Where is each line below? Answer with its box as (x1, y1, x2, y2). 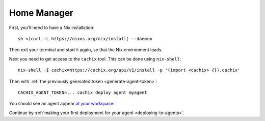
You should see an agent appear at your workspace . (9, 101, 115, 107)
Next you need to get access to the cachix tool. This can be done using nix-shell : (9, 56, 181, 61)
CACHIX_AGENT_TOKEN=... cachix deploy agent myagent (18, 90, 147, 95)
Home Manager (9, 7, 74, 18)
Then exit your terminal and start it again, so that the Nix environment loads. (9, 47, 163, 53)
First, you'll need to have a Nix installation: (9, 25, 95, 30)
